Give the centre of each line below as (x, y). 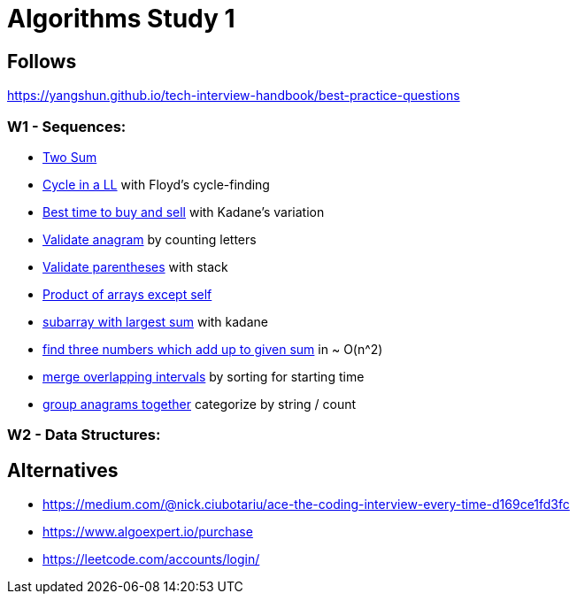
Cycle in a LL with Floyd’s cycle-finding (156, 184)
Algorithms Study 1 (121, 19)
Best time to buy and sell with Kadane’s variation (184, 212)
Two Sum (70, 157)
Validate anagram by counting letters (150, 239)
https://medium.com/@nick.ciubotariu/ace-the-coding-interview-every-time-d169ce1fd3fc (306, 505)
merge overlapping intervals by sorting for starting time (204, 376)
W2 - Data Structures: (84, 435)
